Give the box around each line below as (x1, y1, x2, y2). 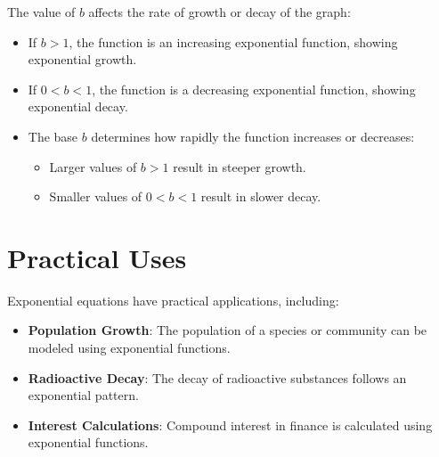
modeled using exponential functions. (28, 339, 231, 357)
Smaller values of (49, 187, 142, 206)
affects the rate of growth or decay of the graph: (88, 3, 351, 20)
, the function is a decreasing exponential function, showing (92, 79, 416, 98)
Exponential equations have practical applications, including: (7, 290, 339, 309)
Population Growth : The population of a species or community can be (28, 321, 427, 339)
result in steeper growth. (173, 157, 306, 175)
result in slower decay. (200, 187, 321, 206)
